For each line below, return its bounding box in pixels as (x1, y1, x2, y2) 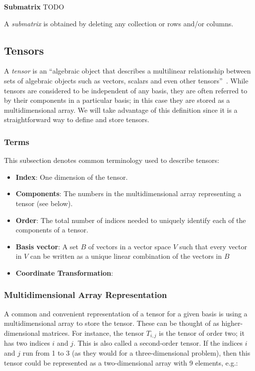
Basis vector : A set (15, 241, 79, 251)
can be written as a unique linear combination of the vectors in (30, 251, 222, 261)
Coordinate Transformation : (15, 267, 113, 278)
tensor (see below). (15, 198, 73, 208)
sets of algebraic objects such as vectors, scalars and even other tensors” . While (4, 75, 249, 85)
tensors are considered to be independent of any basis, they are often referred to (4, 85, 248, 95)
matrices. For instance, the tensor (42, 327, 144, 338)
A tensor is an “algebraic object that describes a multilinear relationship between (4, 66, 251, 76)
